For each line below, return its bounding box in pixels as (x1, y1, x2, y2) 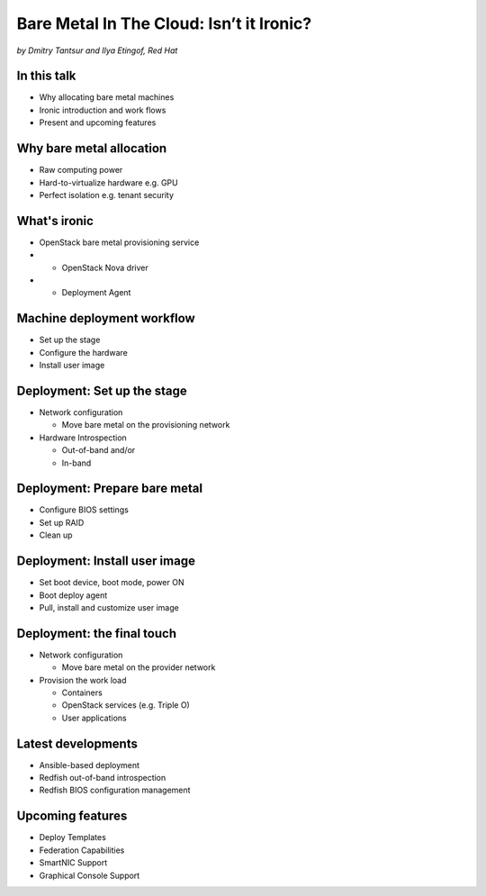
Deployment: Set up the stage (16, 383, 188, 398)
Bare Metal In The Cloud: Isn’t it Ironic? (16, 14, 312, 33)
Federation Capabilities (39, 845, 125, 855)
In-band (61, 457, 92, 468)
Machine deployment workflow (16, 311, 195, 326)
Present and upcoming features (39, 117, 157, 128)
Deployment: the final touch (16, 626, 177, 641)
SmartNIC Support (39, 857, 108, 868)
